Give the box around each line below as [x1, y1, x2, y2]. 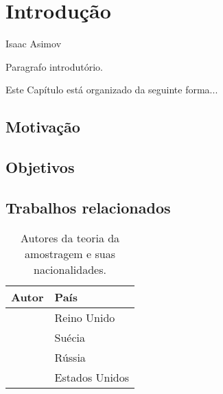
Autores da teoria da [20, 229, 120, 246]
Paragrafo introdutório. [5, 59, 103, 73]
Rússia [54, 349, 86, 365]
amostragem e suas [25, 245, 115, 262]
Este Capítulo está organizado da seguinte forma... [5, 82, 218, 97]
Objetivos [5, 157, 75, 178]
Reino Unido [54, 309, 115, 325]
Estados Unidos [54, 369, 130, 385]
